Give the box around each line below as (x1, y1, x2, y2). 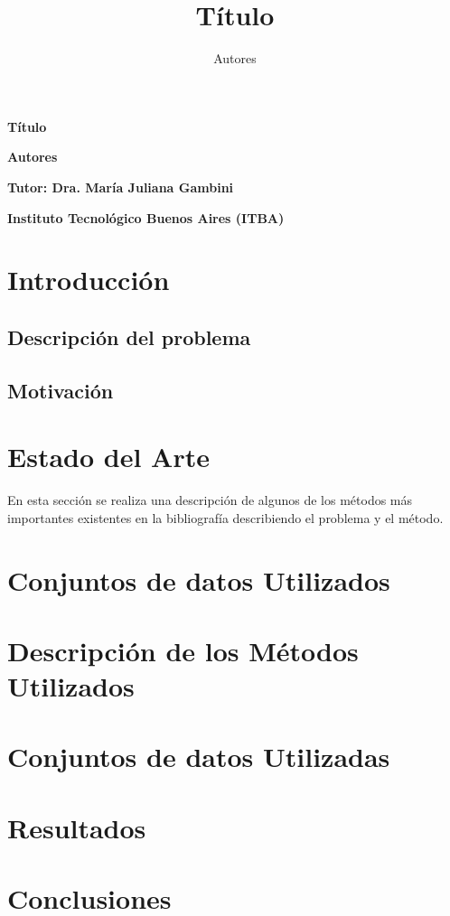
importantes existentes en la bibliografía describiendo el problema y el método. (7, 508, 444, 527)
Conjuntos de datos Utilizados (7, 561, 390, 598)
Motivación (7, 376, 114, 404)
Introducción (7, 261, 170, 298)
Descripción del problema (7, 322, 251, 351)
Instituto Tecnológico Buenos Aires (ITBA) (7, 208, 285, 227)
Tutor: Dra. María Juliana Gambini (7, 177, 234, 196)
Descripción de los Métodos (7, 631, 359, 668)
